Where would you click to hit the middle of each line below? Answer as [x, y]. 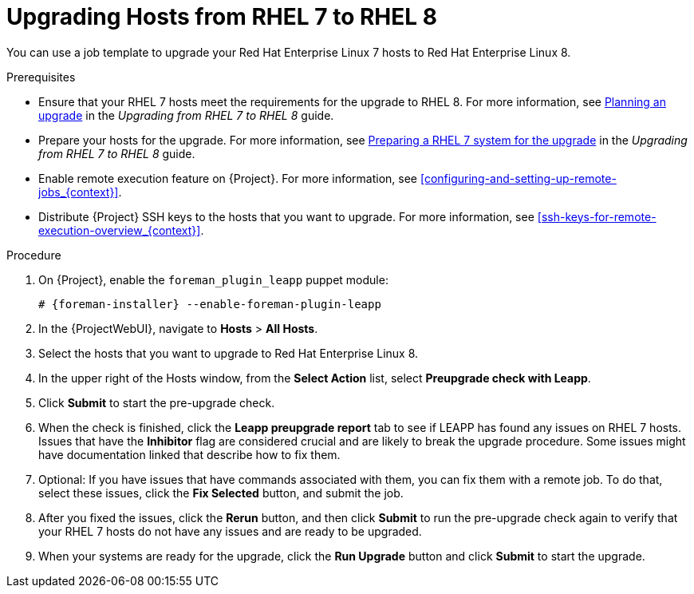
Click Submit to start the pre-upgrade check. [157, 402]
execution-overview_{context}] [120, 230]
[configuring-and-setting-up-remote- [518, 178]
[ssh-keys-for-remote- [597, 216]
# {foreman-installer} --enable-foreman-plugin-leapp [210, 304]
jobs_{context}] [79, 192]
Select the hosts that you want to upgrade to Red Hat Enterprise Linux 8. [229, 353]
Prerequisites [41, 77]
